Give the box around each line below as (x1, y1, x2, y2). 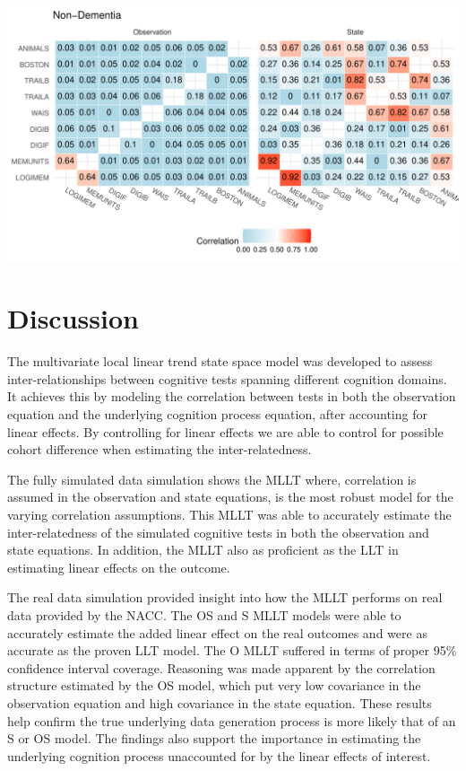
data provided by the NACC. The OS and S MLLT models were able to (7, 605, 401, 624)
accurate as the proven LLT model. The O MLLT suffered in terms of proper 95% (7, 641, 457, 660)
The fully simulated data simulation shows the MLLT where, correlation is (7, 469, 417, 488)
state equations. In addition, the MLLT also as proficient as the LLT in (7, 540, 399, 559)
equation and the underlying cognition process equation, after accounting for (7, 405, 427, 423)
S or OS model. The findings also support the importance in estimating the (7, 729, 421, 748)
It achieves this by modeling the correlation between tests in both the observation (7, 387, 456, 406)
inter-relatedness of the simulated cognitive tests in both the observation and (7, 522, 429, 541)
